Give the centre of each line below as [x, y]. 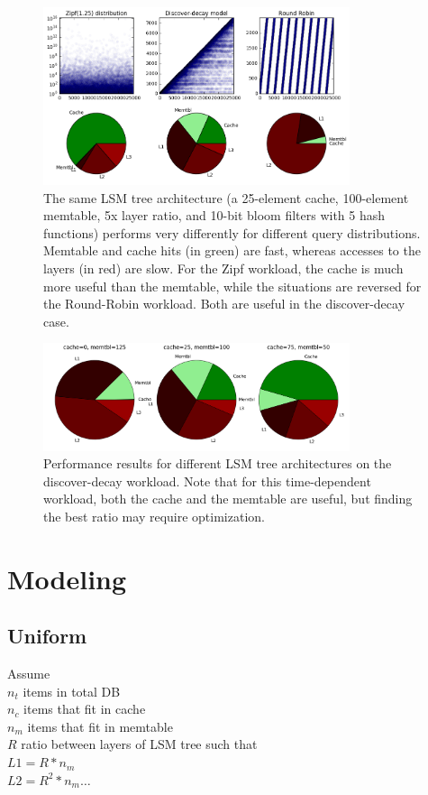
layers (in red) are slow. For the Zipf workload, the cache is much [223, 268]
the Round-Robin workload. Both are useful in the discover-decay [224, 304]
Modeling [67, 578]
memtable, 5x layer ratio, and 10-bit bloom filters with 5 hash [214, 215]
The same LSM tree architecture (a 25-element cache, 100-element [226, 197]
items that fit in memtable [100, 726]
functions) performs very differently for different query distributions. [232, 232]
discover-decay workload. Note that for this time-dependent [207, 481]
